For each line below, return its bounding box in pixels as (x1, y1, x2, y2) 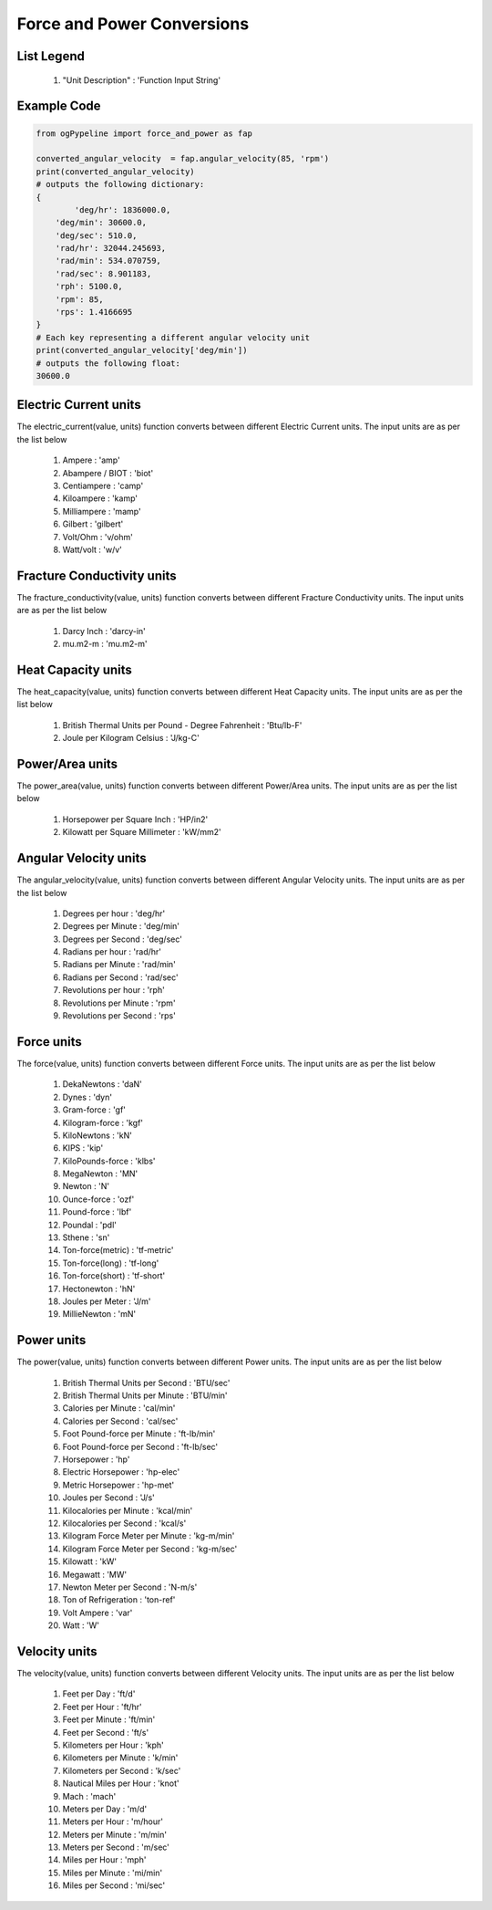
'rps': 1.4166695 (55, 307, 133, 318)
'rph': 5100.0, (55, 281, 123, 292)
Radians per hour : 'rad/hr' (62, 946, 161, 957)
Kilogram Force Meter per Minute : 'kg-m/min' (62, 1530, 235, 1541)
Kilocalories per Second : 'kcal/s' (62, 1518, 187, 1529)
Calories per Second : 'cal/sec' (62, 1415, 179, 1426)
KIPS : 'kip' (62, 1143, 104, 1153)
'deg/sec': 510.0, (55, 230, 138, 241)
